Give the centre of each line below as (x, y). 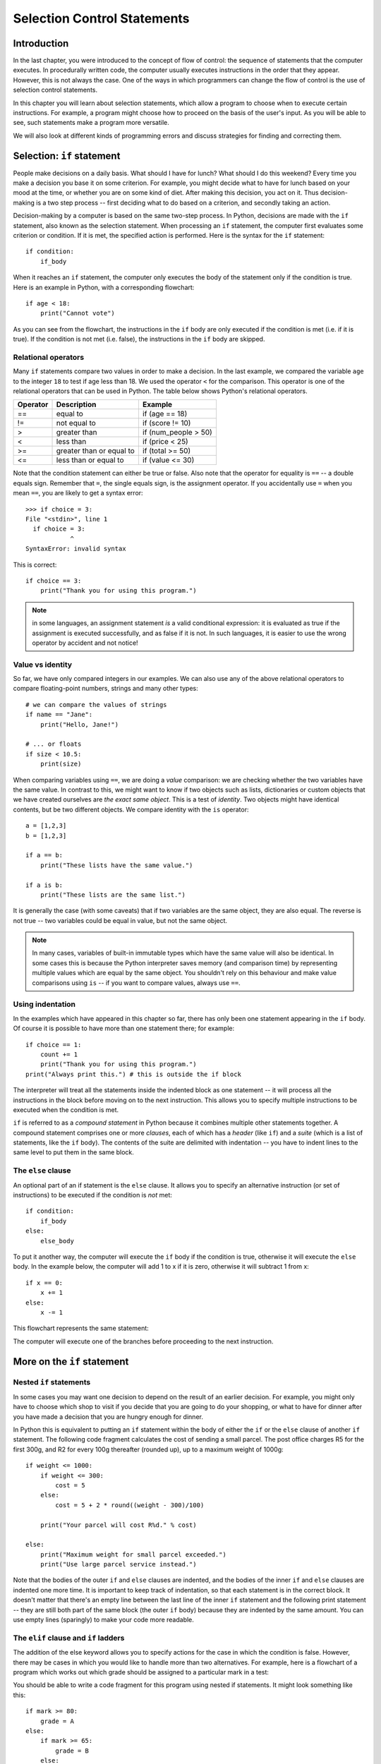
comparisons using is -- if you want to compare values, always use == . (136, 983)
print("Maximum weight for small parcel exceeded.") (133, 1554)
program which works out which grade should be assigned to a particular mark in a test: (141, 1672)
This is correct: (35, 564)
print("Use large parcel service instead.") (118, 1564)
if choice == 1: (54, 1045)
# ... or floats (54, 744)
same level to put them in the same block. (73, 1152)
